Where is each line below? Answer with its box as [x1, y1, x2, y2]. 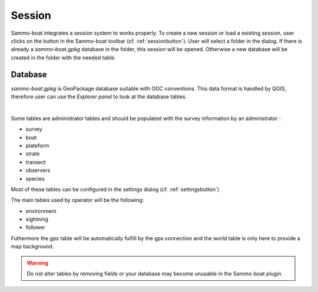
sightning [25, 215, 48, 223]
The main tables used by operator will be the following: [11, 197, 144, 204]
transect [25, 158, 47, 165]
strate [25, 150, 40, 157]
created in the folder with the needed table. [11, 54, 116, 61]
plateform [25, 142, 49, 149]
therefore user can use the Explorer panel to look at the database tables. [11, 93, 187, 100]
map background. [11, 243, 54, 250]
